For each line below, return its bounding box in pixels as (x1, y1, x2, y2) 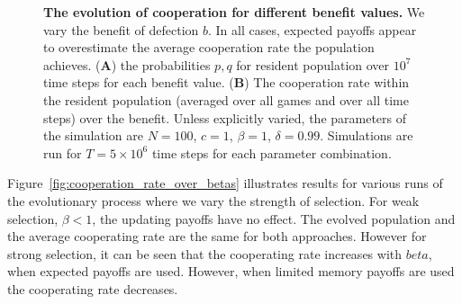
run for (43, 143, 82, 162)
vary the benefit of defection (43, 20, 199, 39)
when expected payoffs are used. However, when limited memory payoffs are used (7, 262, 455, 281)
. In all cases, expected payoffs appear (208, 20, 417, 39)
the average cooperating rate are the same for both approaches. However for (7, 227, 427, 246)
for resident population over (236, 55, 390, 74)
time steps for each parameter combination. (151, 143, 392, 162)
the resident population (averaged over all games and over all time (43, 90, 409, 109)
